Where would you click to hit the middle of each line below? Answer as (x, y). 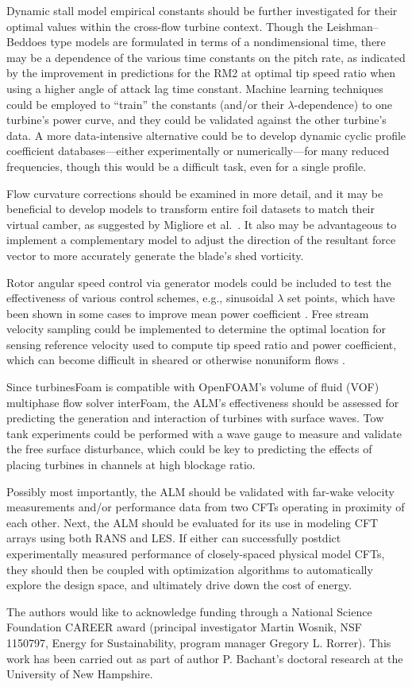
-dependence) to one (343, 104)
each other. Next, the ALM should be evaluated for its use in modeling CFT (193, 522)
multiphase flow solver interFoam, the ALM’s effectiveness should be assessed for (203, 402)
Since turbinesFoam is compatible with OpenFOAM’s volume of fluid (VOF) (193, 387)
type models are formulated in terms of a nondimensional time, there (218, 42)
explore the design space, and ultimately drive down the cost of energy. (179, 585)
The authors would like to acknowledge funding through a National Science (189, 611)
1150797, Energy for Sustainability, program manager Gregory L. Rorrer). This (199, 642)
